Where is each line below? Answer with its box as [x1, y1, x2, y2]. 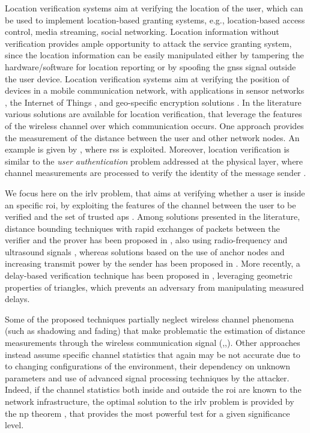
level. [5, 419, 24, 431]
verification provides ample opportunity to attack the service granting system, [5, 37, 292, 49]
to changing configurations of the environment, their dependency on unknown [5, 360, 291, 372]
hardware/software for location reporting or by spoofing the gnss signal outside [5, 60, 296, 73]
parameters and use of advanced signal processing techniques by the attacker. [5, 371, 290, 384]
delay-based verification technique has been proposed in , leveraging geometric [5, 269, 293, 282]
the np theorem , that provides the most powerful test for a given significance [5, 407, 290, 419]
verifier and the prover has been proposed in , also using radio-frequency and [5, 234, 288, 246]
